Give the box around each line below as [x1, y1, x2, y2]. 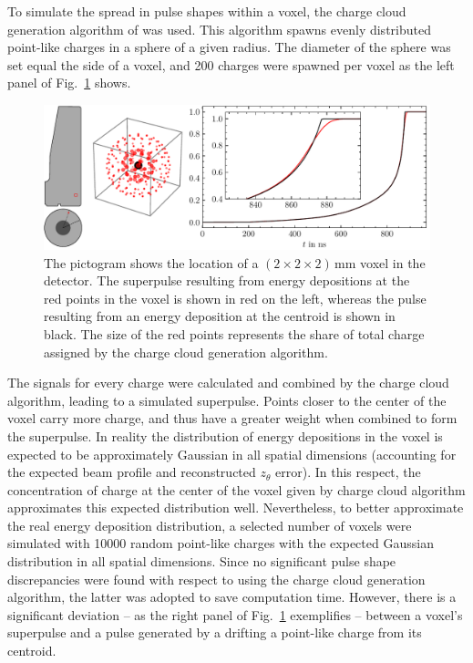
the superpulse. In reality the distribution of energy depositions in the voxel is [7, 426, 443, 445]
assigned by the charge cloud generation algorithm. [44, 342, 328, 361]
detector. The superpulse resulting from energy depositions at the [44, 271, 410, 290]
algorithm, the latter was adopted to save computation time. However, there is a [7, 587, 457, 606]
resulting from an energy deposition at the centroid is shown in [44, 306, 396, 326]
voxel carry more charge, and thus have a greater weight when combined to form [7, 409, 458, 428]
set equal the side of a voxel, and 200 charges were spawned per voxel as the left [7, 55, 455, 74]
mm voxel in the [334, 253, 426, 272]
